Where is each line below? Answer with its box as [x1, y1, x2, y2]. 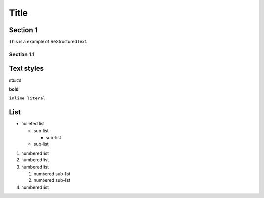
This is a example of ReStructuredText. [9, 39, 88, 45]
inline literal [9, 96, 46, 101]
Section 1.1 [9, 51, 35, 58]
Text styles [9, 64, 44, 73]
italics [9, 77, 22, 83]
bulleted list [21, 121, 45, 127]
